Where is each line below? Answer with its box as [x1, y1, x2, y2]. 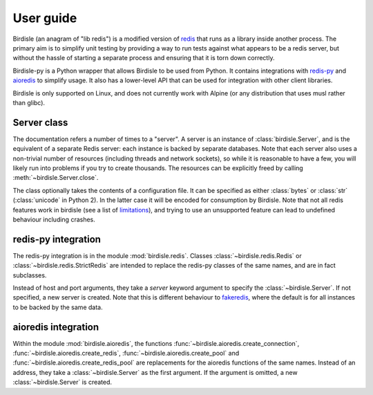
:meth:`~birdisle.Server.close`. [12, 174, 99, 182]
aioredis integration [12, 321, 99, 333]
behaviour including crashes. [12, 215, 96, 223]
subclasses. [12, 270, 47, 279]
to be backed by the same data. [12, 303, 103, 311]
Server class [12, 116, 68, 128]
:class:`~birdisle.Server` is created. [12, 378, 113, 387]
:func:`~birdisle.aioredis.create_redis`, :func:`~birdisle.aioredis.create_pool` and [12, 349, 240, 358]
